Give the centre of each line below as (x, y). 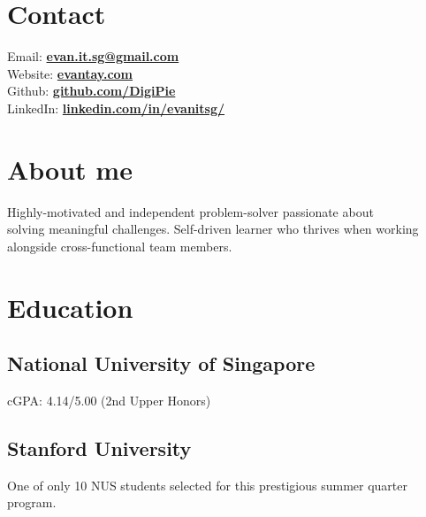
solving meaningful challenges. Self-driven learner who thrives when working (213, 229)
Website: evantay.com (70, 73)
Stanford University (99, 448)
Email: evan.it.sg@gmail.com (93, 56)
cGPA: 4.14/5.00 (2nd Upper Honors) (109, 400)
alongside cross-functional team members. (120, 246)
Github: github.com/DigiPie (91, 91)
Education (70, 307)
